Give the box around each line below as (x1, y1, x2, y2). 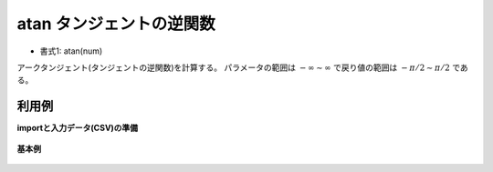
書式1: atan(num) (39, 46, 103, 56)
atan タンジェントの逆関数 (16, 14, 215, 34)
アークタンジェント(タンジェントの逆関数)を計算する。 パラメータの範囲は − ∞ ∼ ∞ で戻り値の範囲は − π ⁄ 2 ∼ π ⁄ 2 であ (16, 62, 469, 73)
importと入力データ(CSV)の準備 (16, 123, 139, 134)
